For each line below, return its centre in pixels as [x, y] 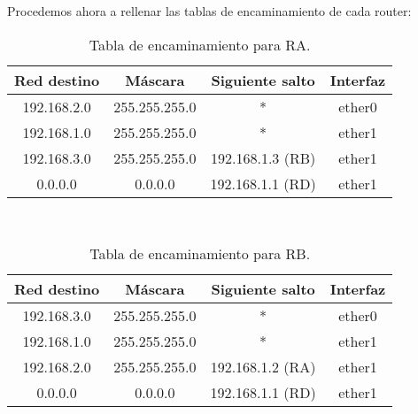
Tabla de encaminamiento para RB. [200, 254]
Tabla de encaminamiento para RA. [200, 44]
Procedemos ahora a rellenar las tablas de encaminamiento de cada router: [209, 11]
